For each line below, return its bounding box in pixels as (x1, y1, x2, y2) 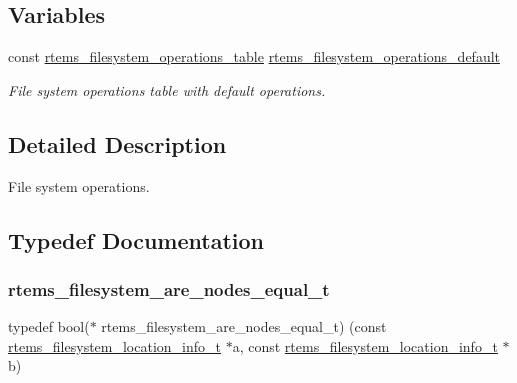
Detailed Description (8, 128, 227, 159)
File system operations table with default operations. (8, 79, 326, 100)
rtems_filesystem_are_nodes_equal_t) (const (101, 316, 387, 337)
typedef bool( (8, 316, 90, 337)
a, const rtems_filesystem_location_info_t (232, 335, 498, 356)
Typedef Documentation (8, 224, 264, 255)
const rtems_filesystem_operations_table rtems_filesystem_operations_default (8, 46, 501, 67)
